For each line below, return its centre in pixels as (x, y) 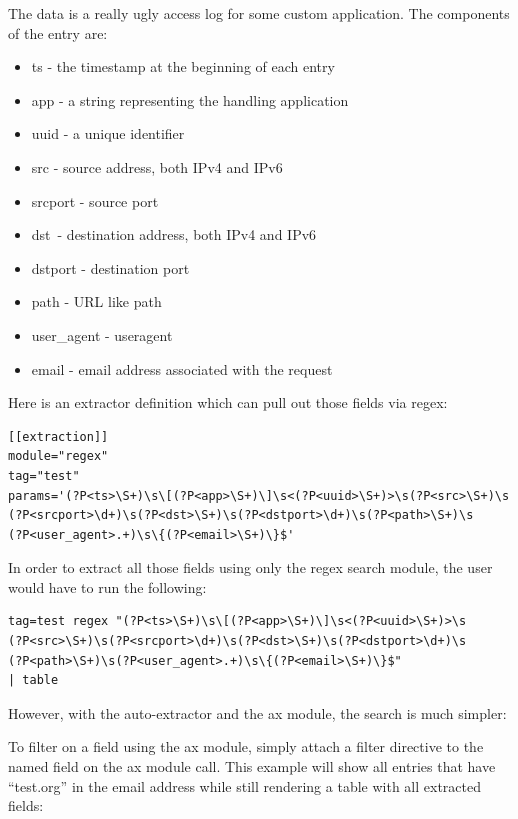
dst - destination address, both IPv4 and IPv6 (174, 234)
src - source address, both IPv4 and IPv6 (157, 166)
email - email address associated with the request (182, 368)
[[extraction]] (58, 436)
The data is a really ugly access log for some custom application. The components (259, 13)
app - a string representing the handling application (190, 99)
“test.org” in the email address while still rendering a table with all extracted (244, 785)
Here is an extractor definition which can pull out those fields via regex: (228, 402)
